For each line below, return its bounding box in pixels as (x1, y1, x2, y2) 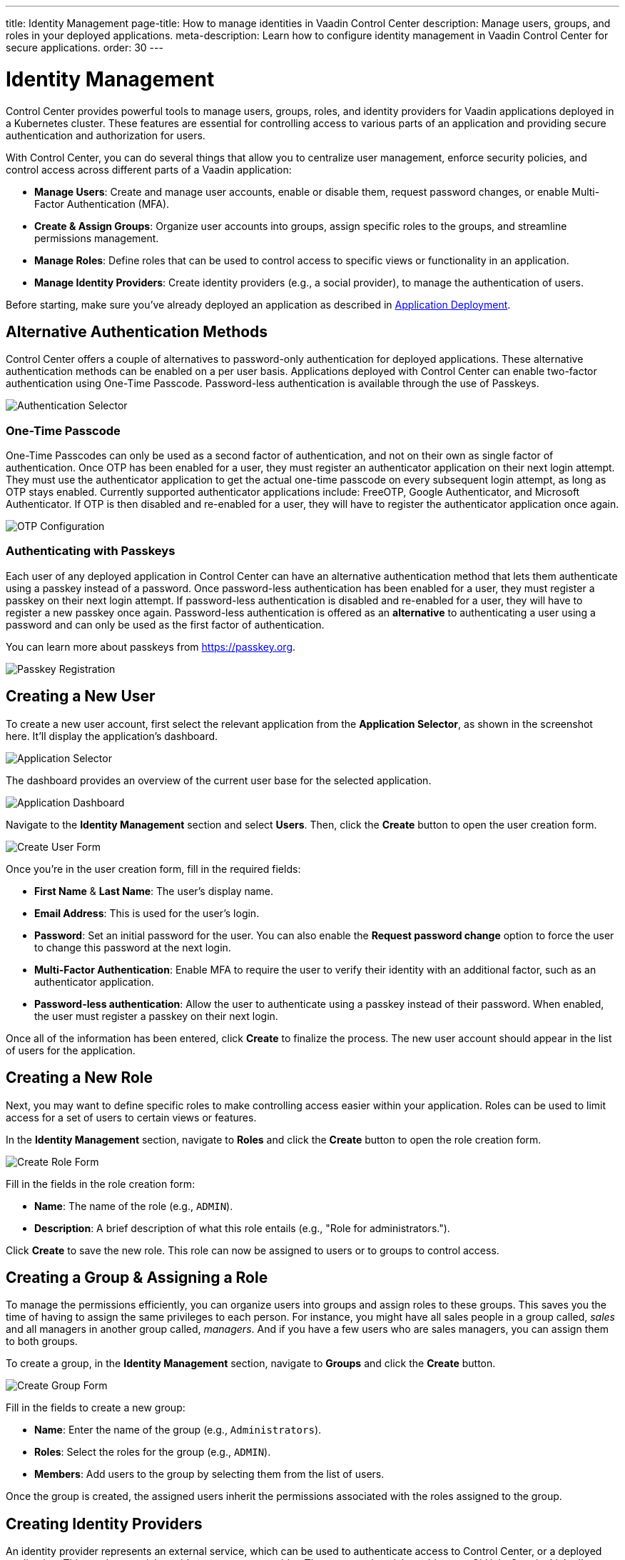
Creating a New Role (6, 1069, 153, 1087)
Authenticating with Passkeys (6, 544, 176, 559)
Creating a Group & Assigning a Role (6, 1268, 268, 1286)
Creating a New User (6, 687, 156, 706)
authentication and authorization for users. (6, 129, 205, 141)
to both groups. (6, 1335, 78, 1348)
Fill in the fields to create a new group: (6, 1401, 186, 1414)
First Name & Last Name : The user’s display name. (34, 884, 274, 897)
